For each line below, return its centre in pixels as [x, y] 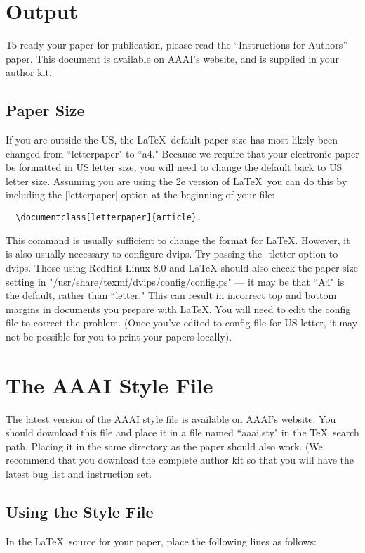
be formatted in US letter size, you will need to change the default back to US [174, 167]
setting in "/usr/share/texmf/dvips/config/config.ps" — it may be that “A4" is [175, 281]
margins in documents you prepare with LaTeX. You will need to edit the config [178, 309]
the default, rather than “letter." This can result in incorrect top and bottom [171, 295]
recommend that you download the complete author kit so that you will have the [180, 460]
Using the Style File [80, 511]
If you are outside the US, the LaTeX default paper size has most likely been [172, 140]
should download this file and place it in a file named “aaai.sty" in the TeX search [182, 432]
